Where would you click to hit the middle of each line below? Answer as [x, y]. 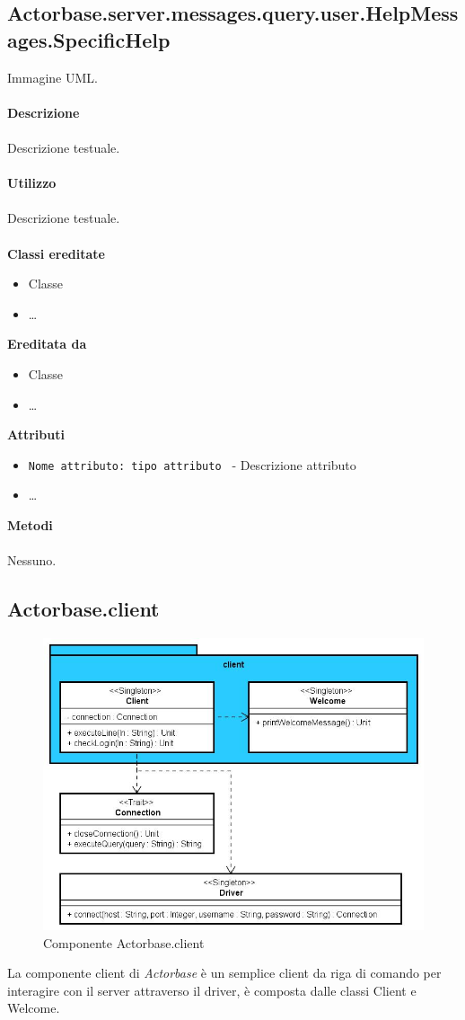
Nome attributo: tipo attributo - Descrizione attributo [192, 464]
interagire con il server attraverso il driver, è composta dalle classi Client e [212, 990]
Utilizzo [32, 183]
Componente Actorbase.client [124, 942]
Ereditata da [47, 344]
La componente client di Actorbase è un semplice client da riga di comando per [224, 973]
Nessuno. [32, 560]
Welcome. [34, 1008]
